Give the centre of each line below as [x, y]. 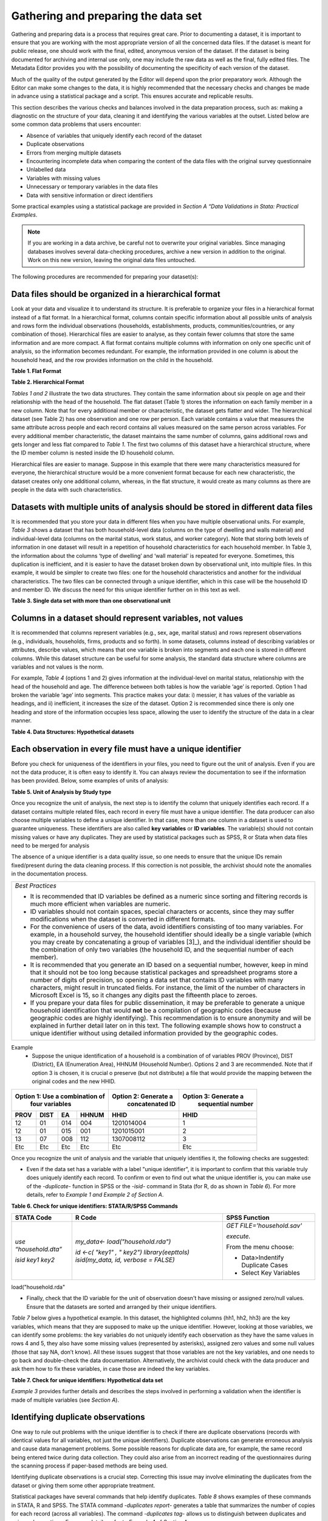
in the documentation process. [50, 874]
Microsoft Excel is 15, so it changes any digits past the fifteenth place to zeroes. [144, 995]
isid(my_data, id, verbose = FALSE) [125, 1259]
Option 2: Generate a [142, 1096]
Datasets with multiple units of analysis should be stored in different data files [162, 507]
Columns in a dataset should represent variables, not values [127, 618]
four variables [51, 1104]
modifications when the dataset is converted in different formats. [123, 919]
